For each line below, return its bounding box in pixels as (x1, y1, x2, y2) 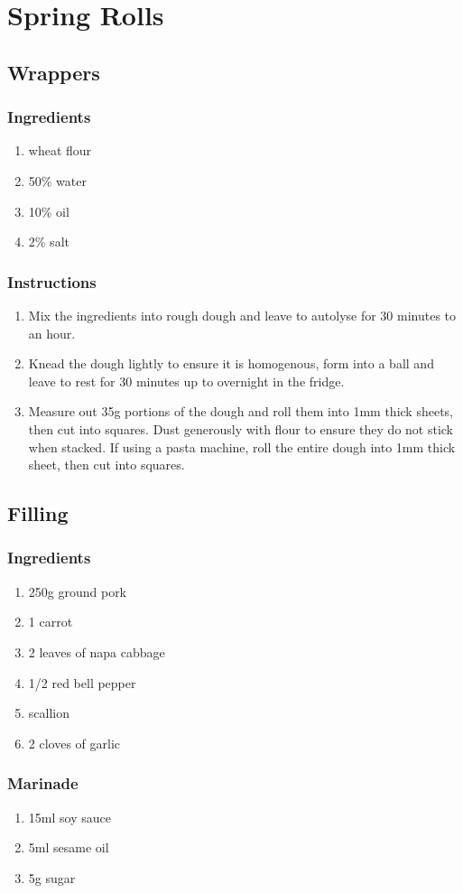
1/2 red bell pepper (28, 673, 136, 692)
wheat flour (28, 141, 92, 160)
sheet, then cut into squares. (28, 455, 185, 474)
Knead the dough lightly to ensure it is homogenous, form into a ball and (28, 354, 434, 373)
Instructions (7, 270, 97, 293)
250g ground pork (28, 581, 127, 600)
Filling (7, 499, 69, 527)
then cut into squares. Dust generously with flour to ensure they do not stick (28, 419, 453, 438)
